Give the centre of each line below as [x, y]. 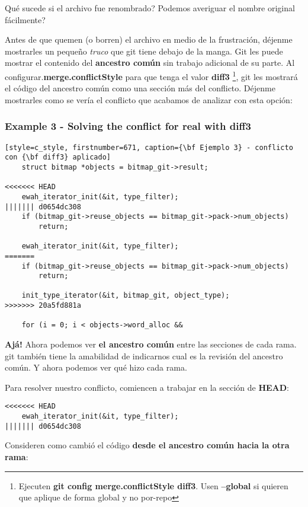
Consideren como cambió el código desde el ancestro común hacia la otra [147, 445]
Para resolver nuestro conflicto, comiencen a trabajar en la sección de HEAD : [147, 387]
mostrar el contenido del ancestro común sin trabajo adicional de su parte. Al [150, 63]
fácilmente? [25, 19]
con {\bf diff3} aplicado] [58, 157]
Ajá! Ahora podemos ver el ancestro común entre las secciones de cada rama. [151, 344]
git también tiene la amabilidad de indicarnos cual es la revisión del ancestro [144, 355]
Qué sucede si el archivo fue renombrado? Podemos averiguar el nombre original [150, 8]
